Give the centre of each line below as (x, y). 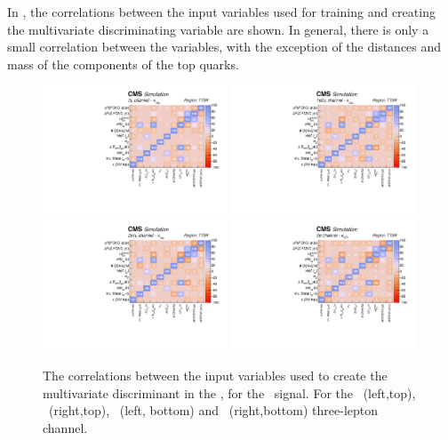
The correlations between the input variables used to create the (215, 376)
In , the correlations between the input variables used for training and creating (221, 12)
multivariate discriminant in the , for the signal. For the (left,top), (229, 392)
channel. (65, 427)
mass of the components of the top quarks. (123, 64)
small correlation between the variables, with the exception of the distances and (224, 47)
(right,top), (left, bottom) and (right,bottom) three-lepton (213, 410)
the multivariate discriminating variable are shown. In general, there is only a (218, 29)
